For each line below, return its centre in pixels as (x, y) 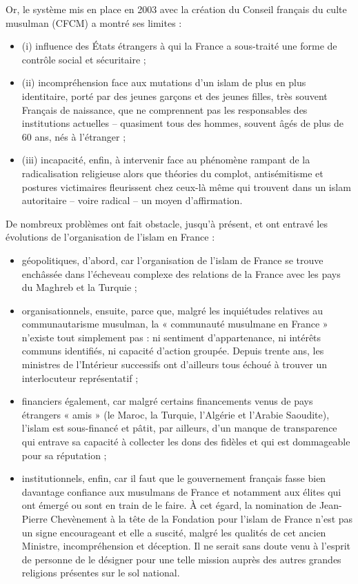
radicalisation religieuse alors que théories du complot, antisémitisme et (172, 173)
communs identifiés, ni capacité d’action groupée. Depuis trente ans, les (173, 351)
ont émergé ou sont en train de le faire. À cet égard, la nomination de (169, 505)
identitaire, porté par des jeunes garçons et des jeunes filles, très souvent (175, 95)
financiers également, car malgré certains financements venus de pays (167, 401)
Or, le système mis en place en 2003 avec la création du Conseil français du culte (176, 9)
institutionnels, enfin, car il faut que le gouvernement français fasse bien (174, 478)
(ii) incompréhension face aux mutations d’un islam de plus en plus (164, 82)
